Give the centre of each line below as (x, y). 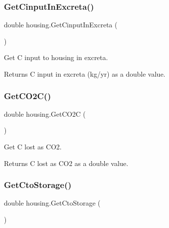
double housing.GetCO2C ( (45, 114)
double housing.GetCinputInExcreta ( (61, 25)
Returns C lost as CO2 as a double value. (66, 163)
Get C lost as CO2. (33, 146)
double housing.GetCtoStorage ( (52, 203)
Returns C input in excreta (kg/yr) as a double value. (85, 74)
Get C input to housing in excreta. (56, 57)
